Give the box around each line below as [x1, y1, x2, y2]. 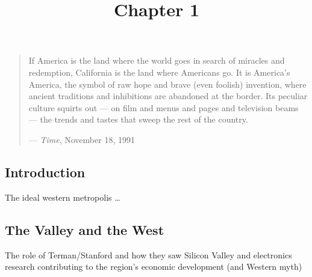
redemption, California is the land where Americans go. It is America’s [28, 65, 290, 78]
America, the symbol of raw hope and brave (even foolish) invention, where [28, 78, 307, 90]
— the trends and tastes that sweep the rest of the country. [28, 113, 248, 126]
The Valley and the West [5, 220, 164, 239]
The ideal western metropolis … [5, 190, 120, 203]
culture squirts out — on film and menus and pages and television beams [28, 101, 299, 114]
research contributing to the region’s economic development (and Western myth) [5, 260, 302, 273]
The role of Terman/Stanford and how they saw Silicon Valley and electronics [5, 248, 292, 261]
